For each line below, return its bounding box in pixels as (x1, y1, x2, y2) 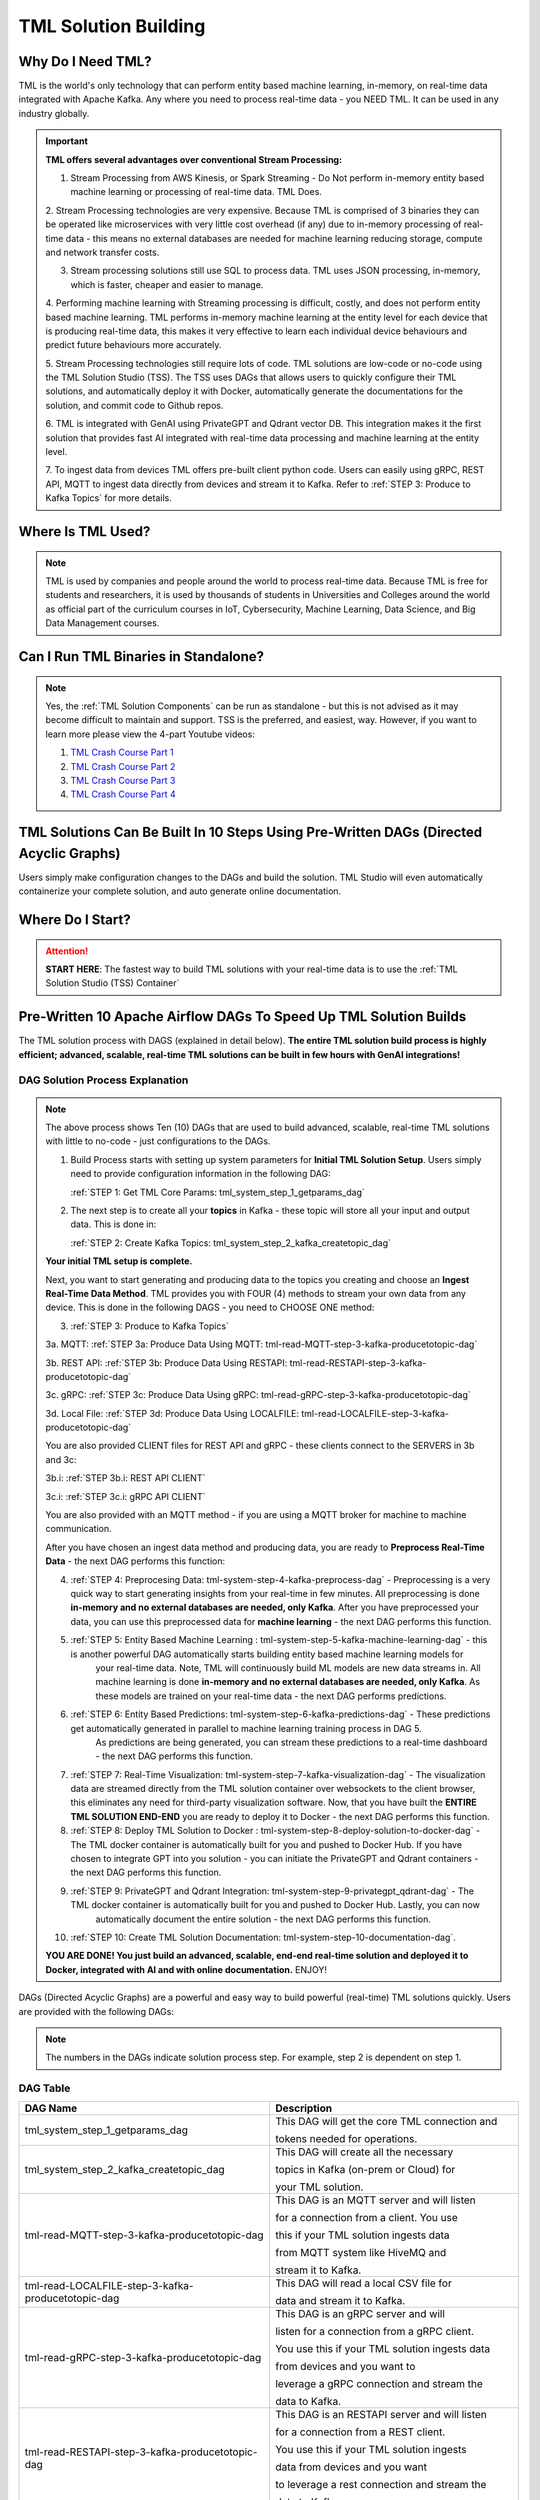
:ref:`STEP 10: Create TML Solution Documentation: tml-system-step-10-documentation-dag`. (70, 1931, 457, 1943)
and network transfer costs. (45, 246, 160, 258)
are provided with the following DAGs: (18, 2005, 175, 2017)
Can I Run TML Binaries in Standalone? (18, 648, 265, 665)
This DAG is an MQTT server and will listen (275, 2193, 476, 2207)
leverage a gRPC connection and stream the (275, 2377, 484, 2391)
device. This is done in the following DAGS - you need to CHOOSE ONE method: (45, 1301, 375, 1314)
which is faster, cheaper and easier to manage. (70, 278, 264, 290)
